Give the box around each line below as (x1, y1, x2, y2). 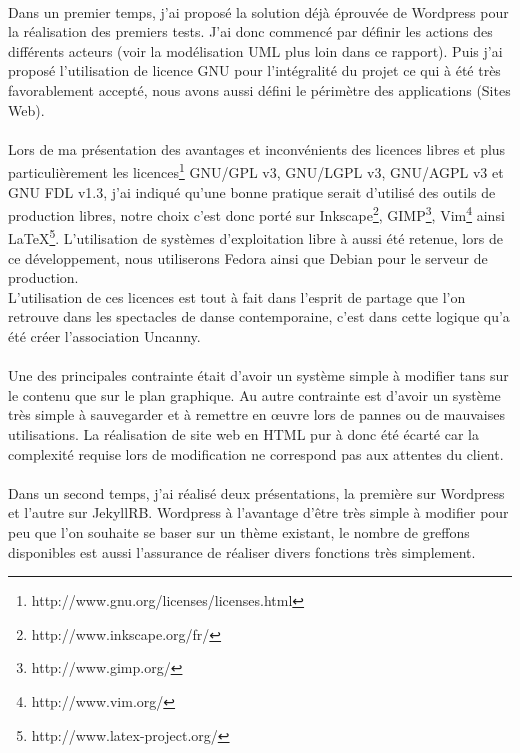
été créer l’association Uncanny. (8, 326, 201, 347)
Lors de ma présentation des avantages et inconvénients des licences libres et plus (8, 138, 506, 159)
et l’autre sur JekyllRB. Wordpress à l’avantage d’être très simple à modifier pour (8, 502, 509, 523)
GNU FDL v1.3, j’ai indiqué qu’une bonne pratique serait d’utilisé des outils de (8, 181, 496, 202)
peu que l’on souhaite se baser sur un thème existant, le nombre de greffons (8, 522, 470, 542)
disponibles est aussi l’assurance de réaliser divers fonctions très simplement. (8, 541, 476, 562)
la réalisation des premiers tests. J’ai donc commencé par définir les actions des (8, 21, 493, 42)
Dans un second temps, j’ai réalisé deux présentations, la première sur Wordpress (8, 482, 505, 503)
